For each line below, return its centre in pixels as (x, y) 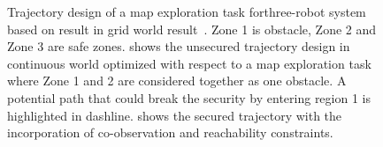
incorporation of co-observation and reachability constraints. (170, 132)
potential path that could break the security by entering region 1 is (189, 97)
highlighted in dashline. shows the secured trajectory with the (175, 115)
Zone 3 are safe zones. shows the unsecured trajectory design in (179, 46)
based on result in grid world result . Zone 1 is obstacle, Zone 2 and (192, 29)
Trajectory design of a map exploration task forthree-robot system (187, 11)
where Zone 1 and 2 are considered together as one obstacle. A (177, 81)
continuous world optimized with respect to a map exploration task (189, 63)
